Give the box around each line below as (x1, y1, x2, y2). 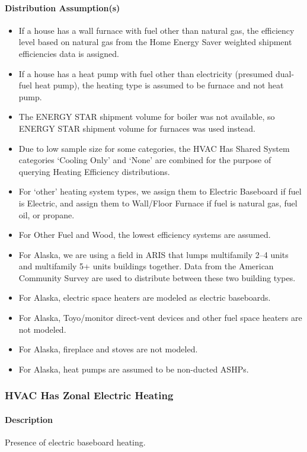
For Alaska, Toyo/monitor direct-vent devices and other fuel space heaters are (18, 311, 302, 324)
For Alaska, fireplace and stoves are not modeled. (18, 343, 198, 355)
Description (5, 413, 53, 425)
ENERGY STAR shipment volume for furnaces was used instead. (18, 122, 255, 134)
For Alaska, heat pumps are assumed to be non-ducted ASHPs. (18, 362, 249, 375)
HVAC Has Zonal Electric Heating (5, 388, 174, 403)
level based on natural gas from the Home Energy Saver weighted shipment (18, 36, 292, 48)
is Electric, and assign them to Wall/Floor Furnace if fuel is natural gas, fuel (18, 196, 298, 209)
